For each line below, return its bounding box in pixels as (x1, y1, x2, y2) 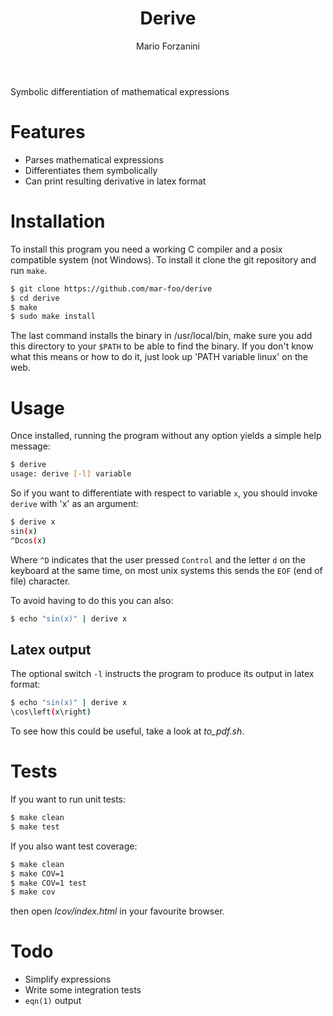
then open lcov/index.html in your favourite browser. (10, 905, 225, 917)
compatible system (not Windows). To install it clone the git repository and (10, 253, 317, 266)
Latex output (10, 641, 92, 658)
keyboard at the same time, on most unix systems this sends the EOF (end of (10, 564, 323, 576)
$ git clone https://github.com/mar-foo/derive (10, 283, 213, 294)
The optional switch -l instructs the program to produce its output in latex (10, 668, 315, 680)
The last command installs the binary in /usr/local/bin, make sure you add (10, 330, 313, 342)
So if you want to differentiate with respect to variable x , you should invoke (10, 487, 318, 499)
